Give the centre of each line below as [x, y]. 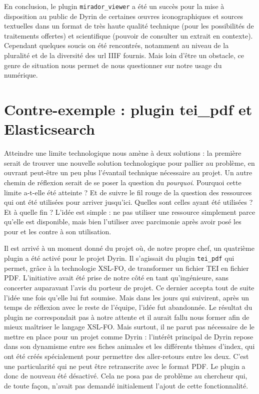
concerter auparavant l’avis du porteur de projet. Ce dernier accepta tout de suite [129, 287]
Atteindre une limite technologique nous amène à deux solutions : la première [123, 153]
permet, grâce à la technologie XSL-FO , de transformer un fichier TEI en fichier [126, 268]
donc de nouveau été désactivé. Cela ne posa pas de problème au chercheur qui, [126, 376]
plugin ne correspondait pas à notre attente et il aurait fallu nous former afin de [127, 317]
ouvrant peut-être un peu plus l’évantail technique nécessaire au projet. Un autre [128, 172]
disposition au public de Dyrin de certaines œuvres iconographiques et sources [124, 16]
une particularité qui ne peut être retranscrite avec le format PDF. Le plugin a [125, 366]
